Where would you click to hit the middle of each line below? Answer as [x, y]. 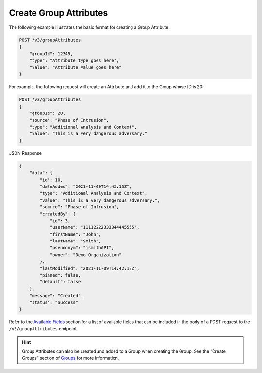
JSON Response [25, 153]
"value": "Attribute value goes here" [75, 67]
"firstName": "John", [75, 234]
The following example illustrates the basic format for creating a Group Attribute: [89, 27]
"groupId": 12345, [51, 54]
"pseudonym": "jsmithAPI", [82, 248]
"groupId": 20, [47, 113]
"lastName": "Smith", [75, 241]
